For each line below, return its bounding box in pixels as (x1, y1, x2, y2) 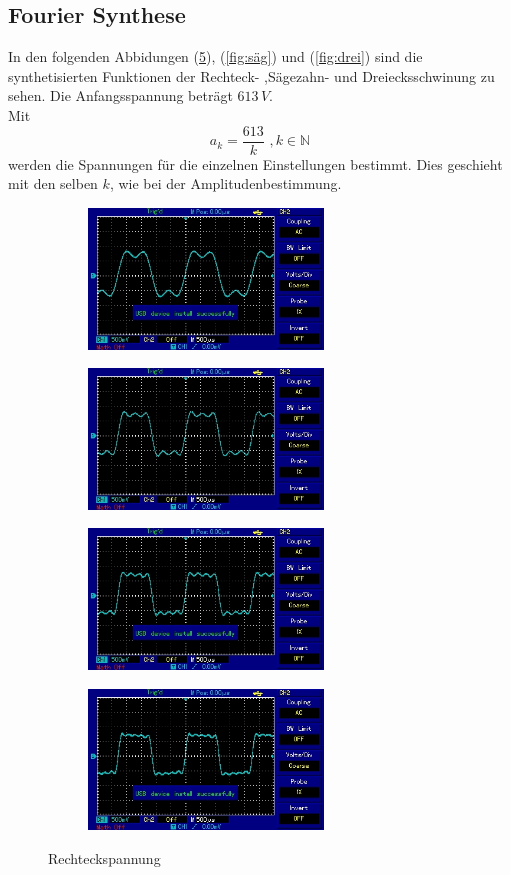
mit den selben (8, 173, 98, 194)
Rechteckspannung (48, 848, 161, 869)
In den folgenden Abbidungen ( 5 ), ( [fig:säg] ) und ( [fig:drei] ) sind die (8, 46, 423, 67)
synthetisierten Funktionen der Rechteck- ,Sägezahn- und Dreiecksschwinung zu (8, 65, 495, 86)
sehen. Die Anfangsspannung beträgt (8, 85, 233, 106)
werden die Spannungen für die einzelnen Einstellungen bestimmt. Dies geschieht (8, 153, 503, 174)
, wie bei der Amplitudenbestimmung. (109, 173, 342, 194)
